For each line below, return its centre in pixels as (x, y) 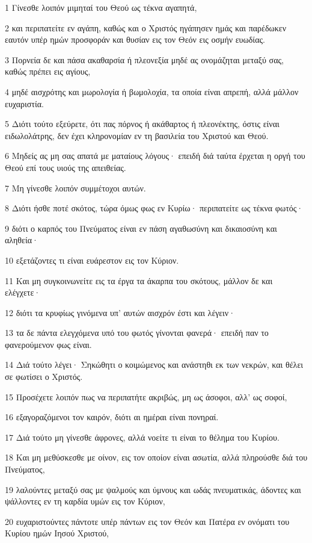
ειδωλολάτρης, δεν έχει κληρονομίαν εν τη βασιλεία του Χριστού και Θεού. (137, 135)
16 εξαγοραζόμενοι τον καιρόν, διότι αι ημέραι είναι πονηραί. (112, 417)
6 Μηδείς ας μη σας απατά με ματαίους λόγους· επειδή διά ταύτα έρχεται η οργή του (155, 156)
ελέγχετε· (23, 292)
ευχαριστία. (24, 103)
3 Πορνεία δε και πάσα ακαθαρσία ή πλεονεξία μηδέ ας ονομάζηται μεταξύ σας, (144, 59)
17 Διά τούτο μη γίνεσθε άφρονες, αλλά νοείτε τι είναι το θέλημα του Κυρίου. (142, 437)
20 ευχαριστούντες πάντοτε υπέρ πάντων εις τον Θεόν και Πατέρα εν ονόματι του (147, 521)
